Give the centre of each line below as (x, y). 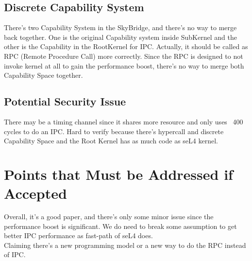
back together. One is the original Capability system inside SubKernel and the (120, 37)
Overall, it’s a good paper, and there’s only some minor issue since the (109, 217)
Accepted (35, 193)
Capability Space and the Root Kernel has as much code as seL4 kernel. (111, 141)
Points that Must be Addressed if (118, 174)
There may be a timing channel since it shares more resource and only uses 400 (124, 121)
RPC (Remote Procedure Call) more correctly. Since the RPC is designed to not (124, 56)
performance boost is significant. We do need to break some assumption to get (120, 226)
